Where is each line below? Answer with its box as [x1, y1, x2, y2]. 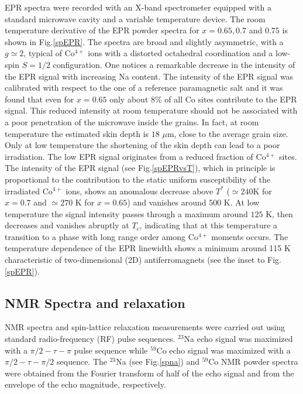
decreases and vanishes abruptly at [5, 219, 129, 231]
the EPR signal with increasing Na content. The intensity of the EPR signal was [5, 70, 294, 82]
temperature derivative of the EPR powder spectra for [5, 24, 199, 36]
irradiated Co [5, 184, 53, 197]
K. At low [223, 196, 260, 208]
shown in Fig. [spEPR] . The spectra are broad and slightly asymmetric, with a [5, 35, 284, 47]
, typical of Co [23, 47, 75, 59]
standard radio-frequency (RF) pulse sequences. [5, 333, 175, 345]
